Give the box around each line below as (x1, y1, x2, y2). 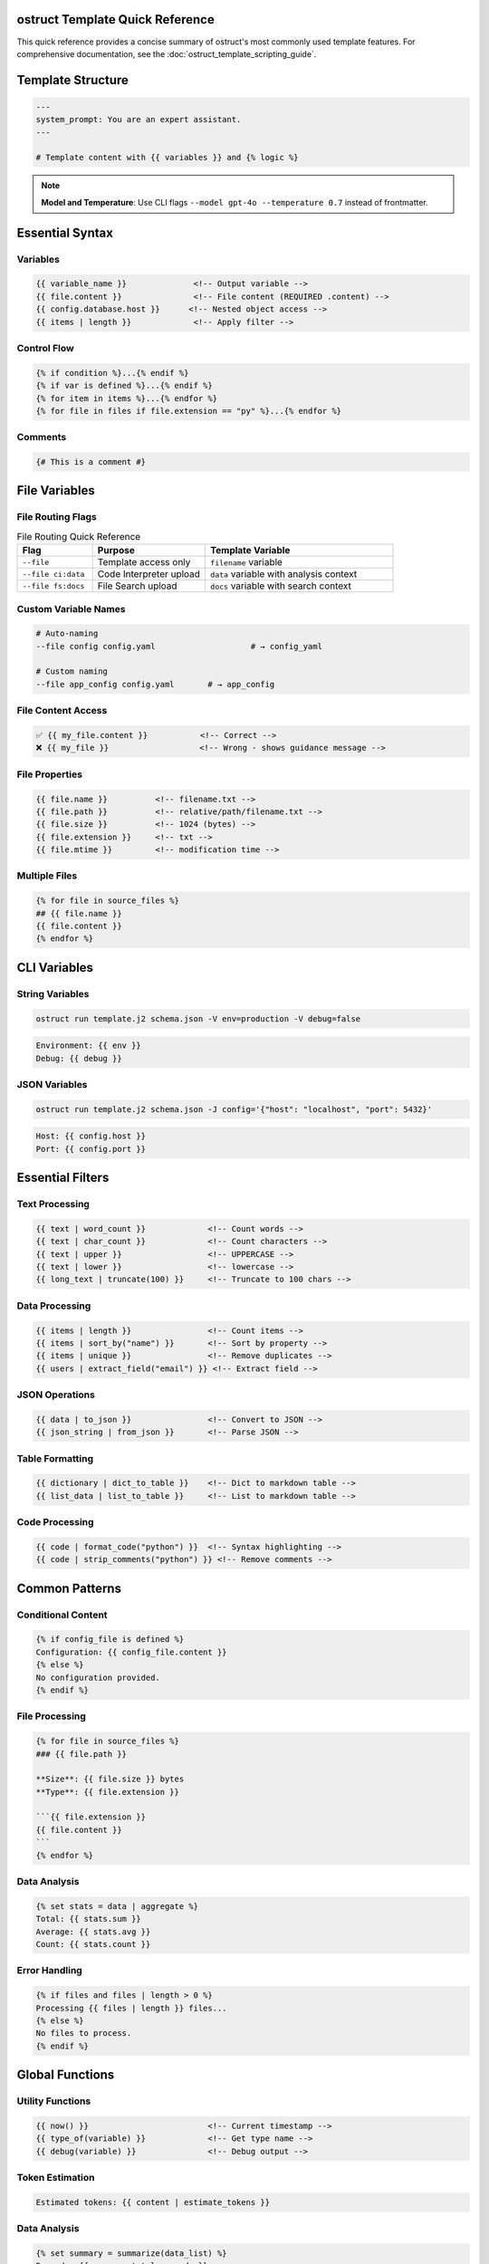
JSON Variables (16, 1078, 88, 1090)
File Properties (16, 768, 83, 781)
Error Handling (16, 1964, 83, 1977)
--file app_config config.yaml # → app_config (35, 679, 275, 689)
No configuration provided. (35, 1672, 160, 1683)
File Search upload (97, 580, 177, 592)
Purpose (97, 544, 135, 557)
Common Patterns (16, 1580, 122, 1596)
